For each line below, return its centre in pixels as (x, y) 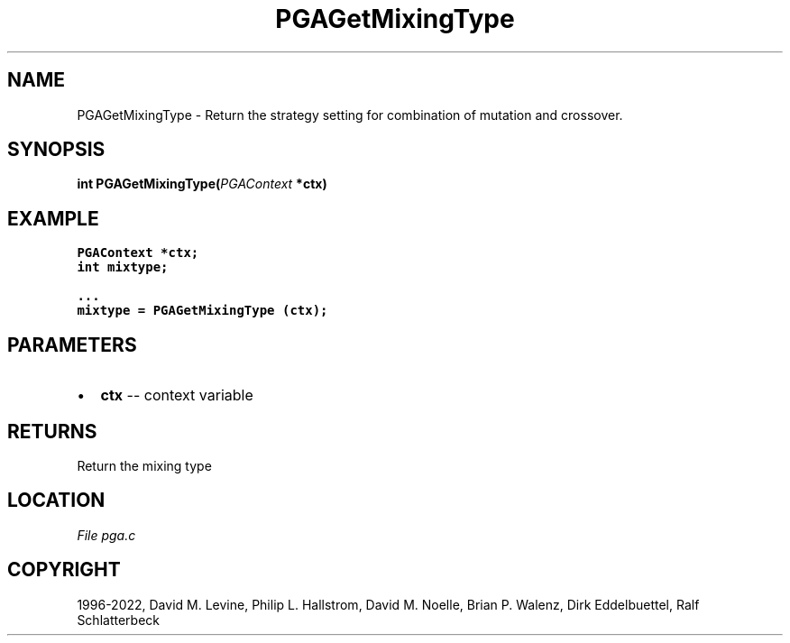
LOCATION (56, 501)
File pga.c (106, 535)
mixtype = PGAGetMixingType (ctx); (202, 311)
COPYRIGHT (64, 570)
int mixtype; (123, 267)
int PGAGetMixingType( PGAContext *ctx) (202, 184)
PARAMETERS (72, 344)
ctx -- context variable (177, 395)
